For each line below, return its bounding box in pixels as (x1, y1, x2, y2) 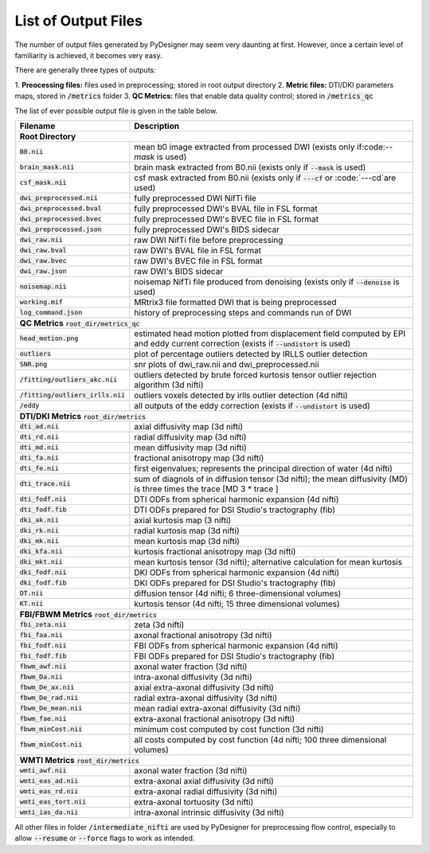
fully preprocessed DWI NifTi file (134, 192, 256, 203)
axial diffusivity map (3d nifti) (134, 421, 244, 432)
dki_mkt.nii (19, 558, 63, 566)
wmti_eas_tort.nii (19, 797, 87, 806)
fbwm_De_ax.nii (19, 683, 75, 692)
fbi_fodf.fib (19, 651, 67, 660)
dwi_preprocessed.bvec (19, 215, 103, 223)
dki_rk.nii (19, 526, 60, 535)
